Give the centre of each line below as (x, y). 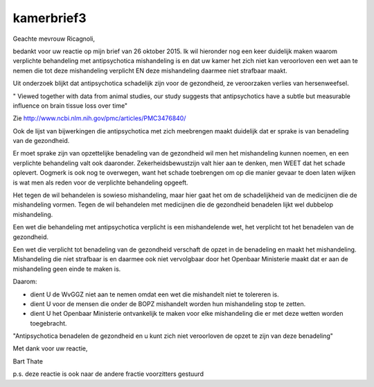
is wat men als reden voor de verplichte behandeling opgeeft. (100, 182)
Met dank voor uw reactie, (50, 348)
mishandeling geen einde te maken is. (67, 269)
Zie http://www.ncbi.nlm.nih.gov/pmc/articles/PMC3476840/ (99, 118)
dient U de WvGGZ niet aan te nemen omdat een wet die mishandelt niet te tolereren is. (155, 294)
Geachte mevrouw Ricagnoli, (54, 39)
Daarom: (25, 282)
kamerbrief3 (50, 18)
